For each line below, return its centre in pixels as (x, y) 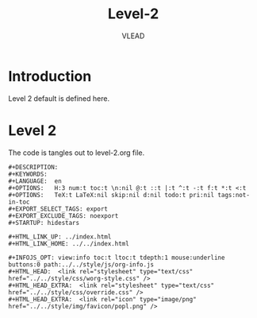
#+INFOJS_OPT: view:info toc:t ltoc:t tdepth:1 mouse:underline (117, 258)
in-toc (19, 202)
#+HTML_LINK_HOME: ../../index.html (69, 243)
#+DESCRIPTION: (33, 167)
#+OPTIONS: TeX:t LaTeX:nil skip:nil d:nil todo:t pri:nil (111, 195)
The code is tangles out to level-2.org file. (77, 153)
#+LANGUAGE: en (35, 181)
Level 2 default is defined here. (59, 98)
